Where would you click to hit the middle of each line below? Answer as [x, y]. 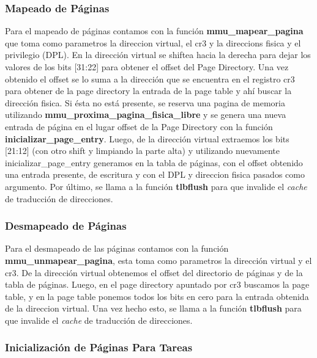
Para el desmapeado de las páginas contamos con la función [117, 248]
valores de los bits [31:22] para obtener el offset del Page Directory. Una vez [147, 67]
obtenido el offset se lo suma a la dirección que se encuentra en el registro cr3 [150, 79]
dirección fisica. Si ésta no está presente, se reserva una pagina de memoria [145, 102]
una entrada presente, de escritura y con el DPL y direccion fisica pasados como [155, 174]
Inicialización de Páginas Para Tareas [99, 347]
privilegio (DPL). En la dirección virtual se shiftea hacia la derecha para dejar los [158, 55]
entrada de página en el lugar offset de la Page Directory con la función [139, 126]
